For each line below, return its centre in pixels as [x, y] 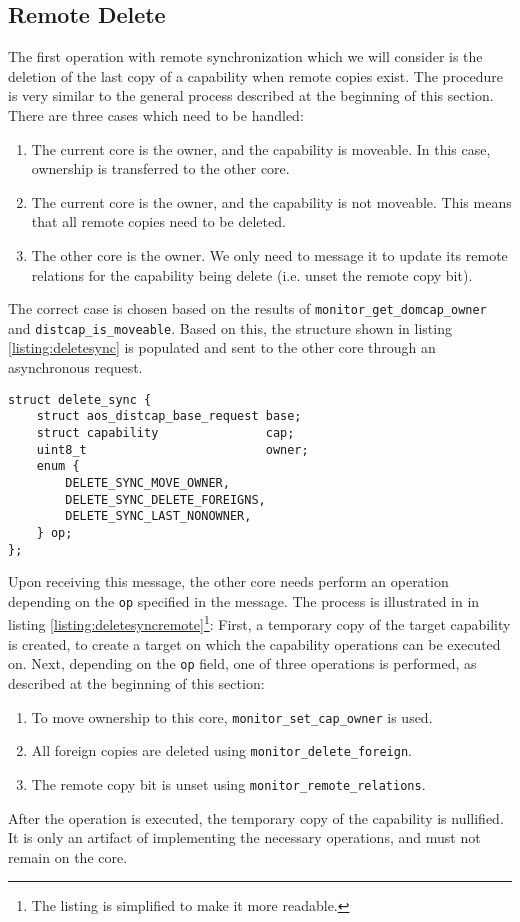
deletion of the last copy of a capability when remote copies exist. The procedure [255, 75]
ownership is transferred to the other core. [160, 168]
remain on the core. [68, 856]
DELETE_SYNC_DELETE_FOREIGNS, [165, 499]
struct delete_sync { [80, 399]
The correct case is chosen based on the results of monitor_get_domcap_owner [247, 308]
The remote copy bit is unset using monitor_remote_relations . [228, 783]
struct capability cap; [165, 432]
